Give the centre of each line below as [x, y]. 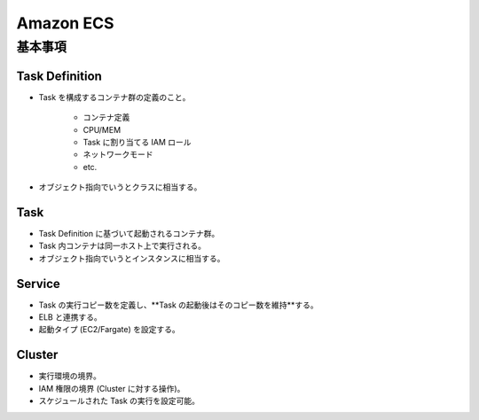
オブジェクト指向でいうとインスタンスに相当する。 [132, 258]
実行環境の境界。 [70, 376]
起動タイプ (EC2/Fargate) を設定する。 [110, 330]
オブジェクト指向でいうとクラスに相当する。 [120, 187]
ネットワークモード [118, 154]
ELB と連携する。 [70, 317]
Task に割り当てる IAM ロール [137, 142]
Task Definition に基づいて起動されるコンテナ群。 [129, 233]
